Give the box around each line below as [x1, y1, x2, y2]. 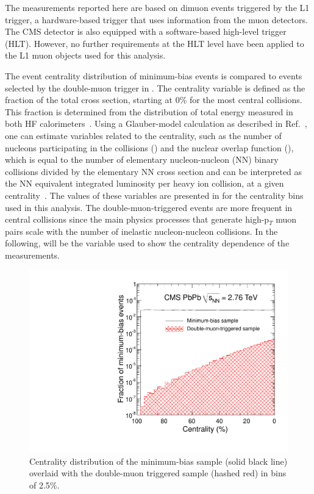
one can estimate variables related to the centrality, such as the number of [5, 129, 282, 141]
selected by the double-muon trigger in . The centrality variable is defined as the [5, 81, 305, 94]
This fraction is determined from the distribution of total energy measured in [5, 105, 293, 118]
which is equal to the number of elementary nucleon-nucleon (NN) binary [5, 153, 279, 166]
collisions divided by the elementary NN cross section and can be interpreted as [5, 165, 302, 177]
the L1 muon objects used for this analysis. [5, 49, 166, 62]
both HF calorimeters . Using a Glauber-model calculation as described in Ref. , [5, 117, 307, 130]
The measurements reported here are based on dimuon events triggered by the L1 [5, 1, 310, 13]
